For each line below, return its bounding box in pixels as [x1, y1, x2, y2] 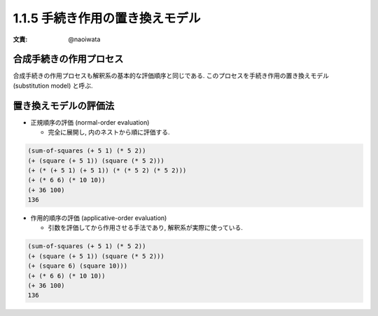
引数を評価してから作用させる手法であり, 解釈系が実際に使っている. [48, 224, 243, 232]
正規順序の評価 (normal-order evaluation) [30, 118, 150, 126]
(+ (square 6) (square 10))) [27, 262, 128, 270]
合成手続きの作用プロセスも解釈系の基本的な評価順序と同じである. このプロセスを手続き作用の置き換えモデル [13, 71, 329, 80]
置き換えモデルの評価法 [13, 99, 115, 111]
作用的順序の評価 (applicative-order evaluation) [30, 214, 167, 222]
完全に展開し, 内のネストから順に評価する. [48, 128, 171, 137]
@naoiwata [68, 35, 101, 43]
